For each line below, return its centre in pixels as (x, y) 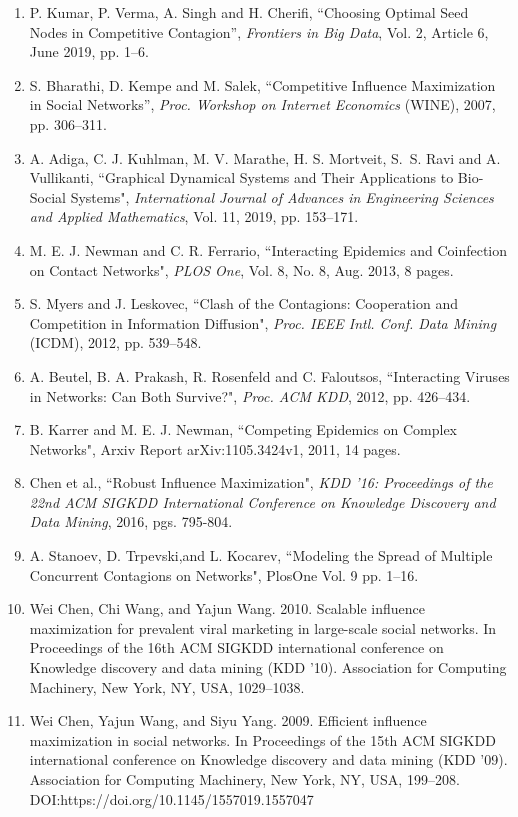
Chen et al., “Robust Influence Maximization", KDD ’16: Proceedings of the (261, 482)
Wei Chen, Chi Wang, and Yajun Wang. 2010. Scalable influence (227, 608)
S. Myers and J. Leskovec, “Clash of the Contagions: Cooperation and (243, 303)
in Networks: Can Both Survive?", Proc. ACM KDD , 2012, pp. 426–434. (250, 395)
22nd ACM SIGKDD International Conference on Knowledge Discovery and (262, 501)
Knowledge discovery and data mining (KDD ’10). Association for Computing (268, 667)
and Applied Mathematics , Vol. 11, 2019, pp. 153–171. (194, 216)
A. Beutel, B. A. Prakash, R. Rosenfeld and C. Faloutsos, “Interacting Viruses (269, 375)
